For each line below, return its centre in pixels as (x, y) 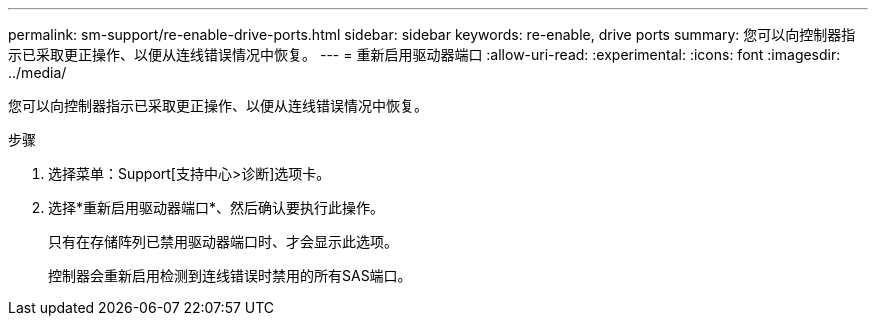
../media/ (37, 72)
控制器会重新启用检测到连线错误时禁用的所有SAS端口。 (230, 275)
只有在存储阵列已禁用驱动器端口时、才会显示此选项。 (223, 241)
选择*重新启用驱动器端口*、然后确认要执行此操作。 (216, 207)
